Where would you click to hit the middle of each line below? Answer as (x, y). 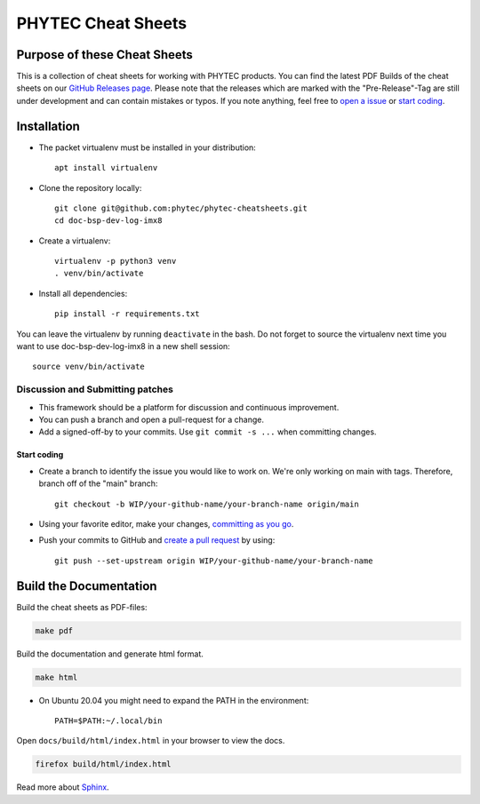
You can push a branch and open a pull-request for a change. (152, 419)
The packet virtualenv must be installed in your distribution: (148, 147)
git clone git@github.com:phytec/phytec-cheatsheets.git (181, 208)
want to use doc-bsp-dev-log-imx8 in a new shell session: (123, 346)
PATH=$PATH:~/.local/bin (108, 720)
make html (56, 677)
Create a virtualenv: (75, 241)
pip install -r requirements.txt (127, 314)
